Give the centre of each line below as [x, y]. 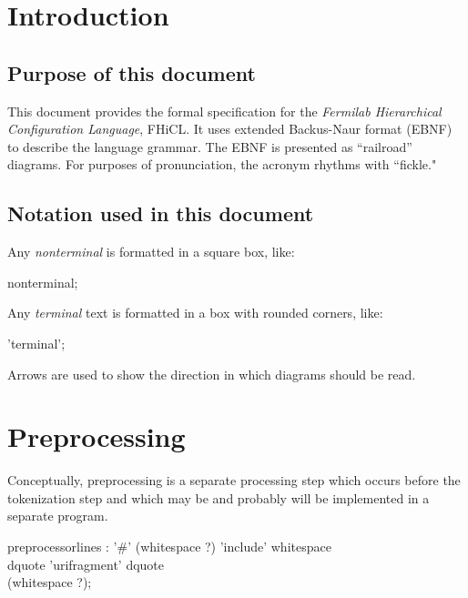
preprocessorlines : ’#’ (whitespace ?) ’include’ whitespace [169, 547]
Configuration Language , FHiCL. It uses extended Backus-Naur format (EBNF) [230, 129]
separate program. [58, 516]
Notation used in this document [161, 213]
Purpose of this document [132, 72]
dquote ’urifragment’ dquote [86, 564]
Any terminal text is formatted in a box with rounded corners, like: [195, 313]
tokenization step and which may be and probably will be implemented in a [219, 497]
